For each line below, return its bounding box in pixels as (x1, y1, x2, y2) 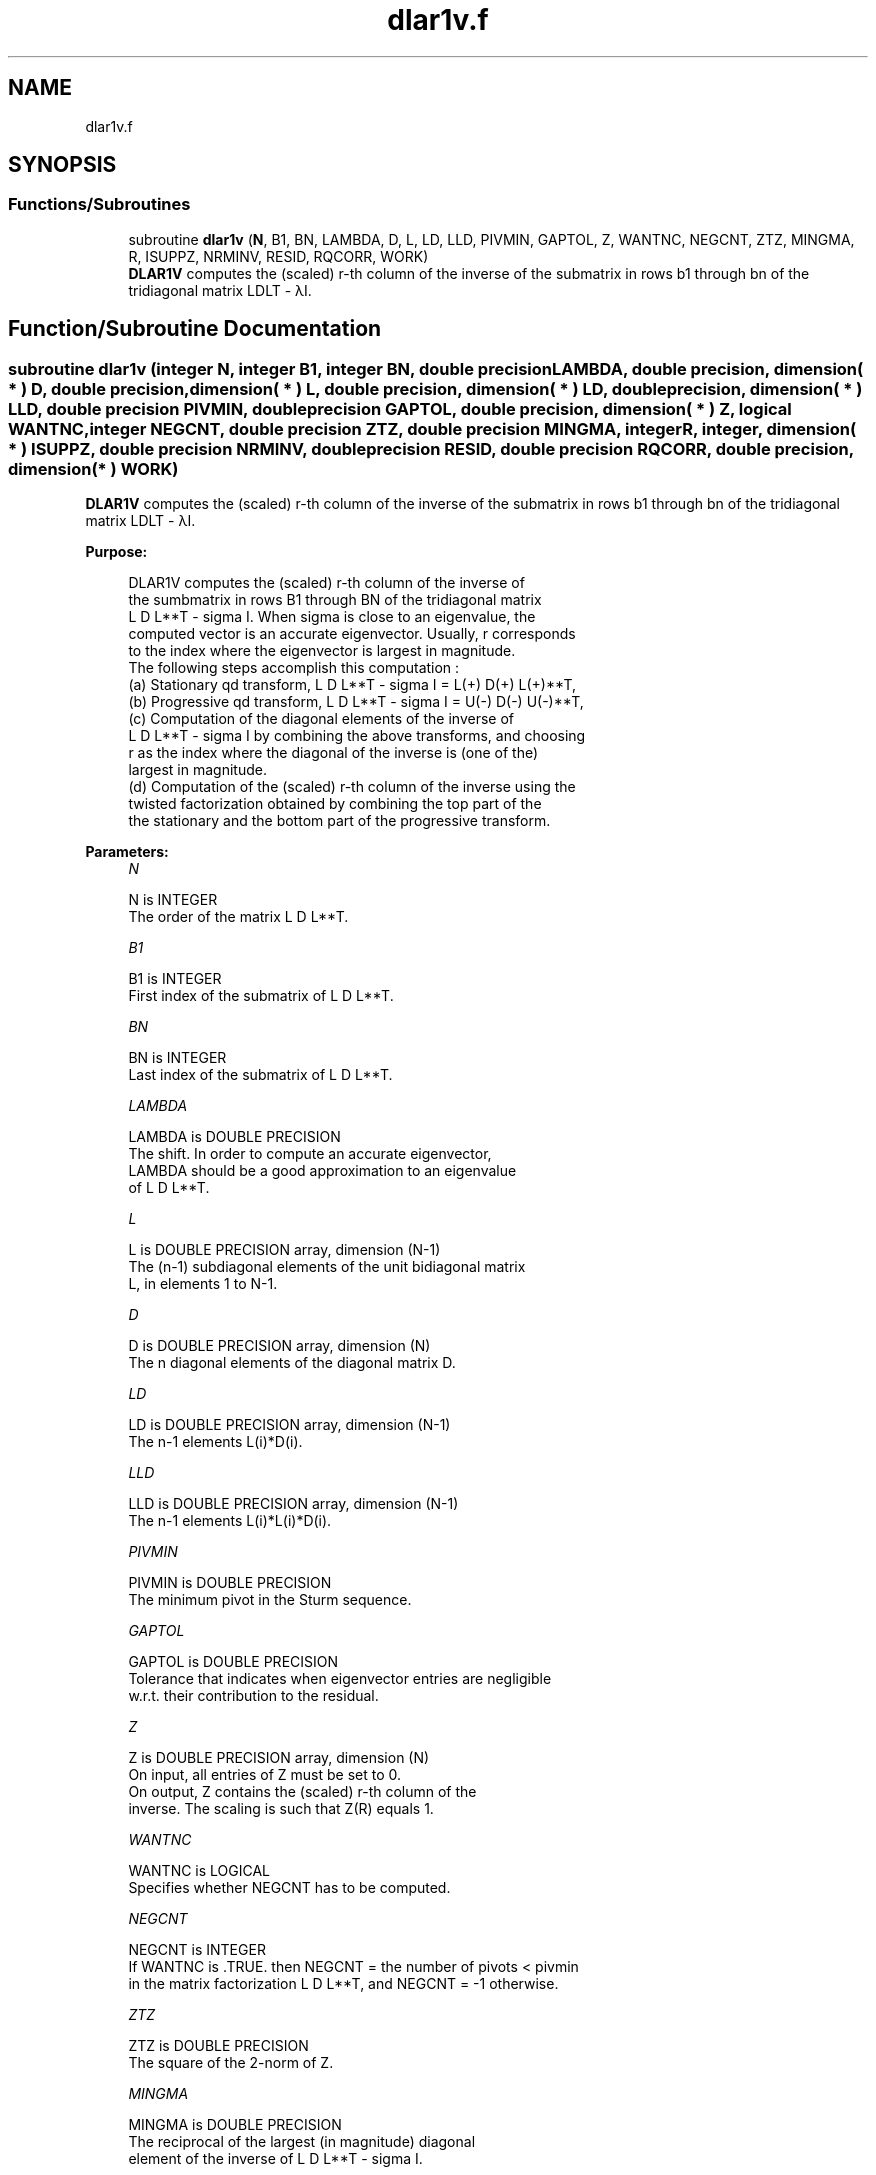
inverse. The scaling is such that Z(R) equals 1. (128, 1800, 434, 1818)
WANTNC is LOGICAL (128, 1862, 271, 1880)
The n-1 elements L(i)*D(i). (128, 1433, 303, 1451)
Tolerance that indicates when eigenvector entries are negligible (128, 1670, 552, 1688)
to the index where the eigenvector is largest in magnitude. (128, 642, 516, 660)
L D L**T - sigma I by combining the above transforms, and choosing (128, 727, 586, 745)
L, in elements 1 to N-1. (128, 1275, 278, 1293)
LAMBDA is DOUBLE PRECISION (128, 1128, 341, 1146)
